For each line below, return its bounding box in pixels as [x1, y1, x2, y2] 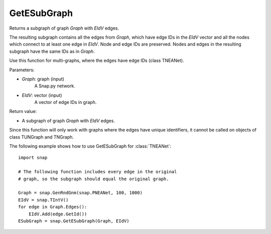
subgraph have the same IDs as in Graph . [9, 48, 95, 54]
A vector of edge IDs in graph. [34, 99, 97, 105]
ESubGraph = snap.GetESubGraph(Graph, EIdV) [18, 218, 130, 223]
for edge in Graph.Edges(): [18, 204, 87, 210]
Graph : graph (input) [22, 76, 65, 82]
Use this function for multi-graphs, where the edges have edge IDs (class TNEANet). [9, 58, 184, 64]
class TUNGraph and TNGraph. [9, 134, 74, 140]
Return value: [9, 108, 37, 114]
